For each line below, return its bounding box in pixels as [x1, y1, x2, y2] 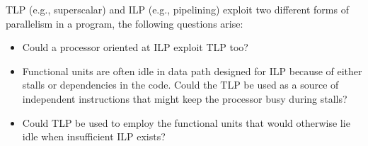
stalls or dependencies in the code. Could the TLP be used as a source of [22, 77, 339, 92]
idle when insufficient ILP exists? [22, 129, 166, 144]
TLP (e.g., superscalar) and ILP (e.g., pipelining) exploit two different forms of [6, 2, 349, 16]
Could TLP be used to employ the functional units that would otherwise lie [22, 115, 350, 130]
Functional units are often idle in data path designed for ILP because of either [22, 63, 362, 78]
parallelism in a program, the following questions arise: [6, 16, 243, 30]
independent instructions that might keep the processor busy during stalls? [22, 91, 347, 106]
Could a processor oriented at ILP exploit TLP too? [22, 40, 248, 55]
